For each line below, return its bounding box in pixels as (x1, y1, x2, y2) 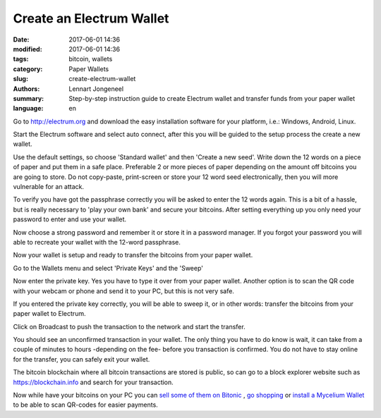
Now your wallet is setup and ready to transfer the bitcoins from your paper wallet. (13, 251, 253, 259)
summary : (13, 94, 44, 102)
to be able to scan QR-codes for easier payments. (13, 400, 158, 409)
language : (13, 104, 44, 113)
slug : (13, 75, 28, 83)
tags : (13, 55, 29, 63)
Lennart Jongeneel (68, 85, 123, 93)
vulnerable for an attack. (13, 183, 85, 191)
